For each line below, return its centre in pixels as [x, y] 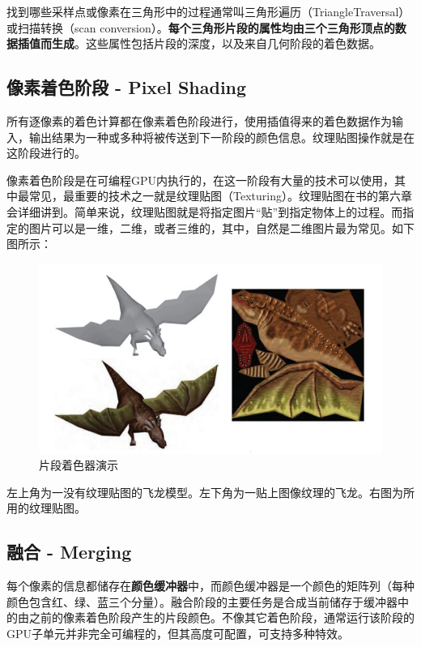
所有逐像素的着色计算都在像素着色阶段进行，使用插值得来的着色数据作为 [199, 120]
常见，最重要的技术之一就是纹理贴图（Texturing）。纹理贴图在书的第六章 [220, 196]
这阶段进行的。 [46, 153]
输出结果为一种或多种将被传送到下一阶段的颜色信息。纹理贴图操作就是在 [221, 137]
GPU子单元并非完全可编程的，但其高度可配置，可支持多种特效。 [178, 634]
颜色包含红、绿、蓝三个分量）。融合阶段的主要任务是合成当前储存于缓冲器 [202, 601]
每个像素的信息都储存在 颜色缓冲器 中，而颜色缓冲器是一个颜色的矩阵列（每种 [210, 586]
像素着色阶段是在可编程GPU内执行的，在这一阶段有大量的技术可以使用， [201, 180]
